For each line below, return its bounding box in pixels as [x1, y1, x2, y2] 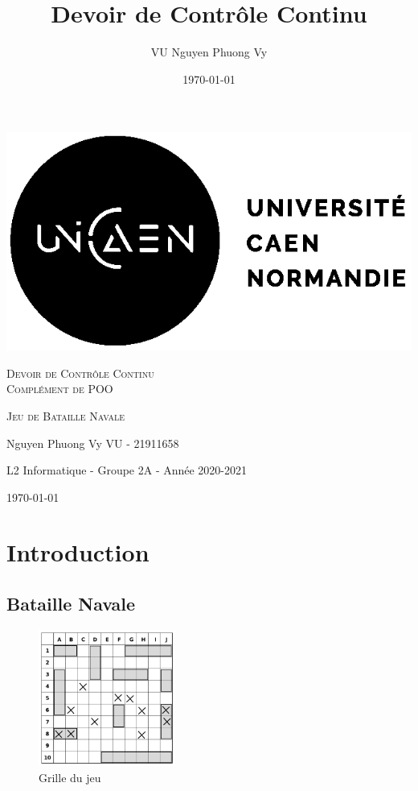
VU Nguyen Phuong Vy [150, 43, 268, 60]
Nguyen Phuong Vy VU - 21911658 [6, 434, 179, 451]
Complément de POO [6, 380, 113, 397]
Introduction [6, 536, 150, 569]
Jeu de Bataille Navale [6, 407, 125, 424]
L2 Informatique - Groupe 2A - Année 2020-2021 [6, 462, 248, 478]
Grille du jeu [39, 769, 101, 786]
